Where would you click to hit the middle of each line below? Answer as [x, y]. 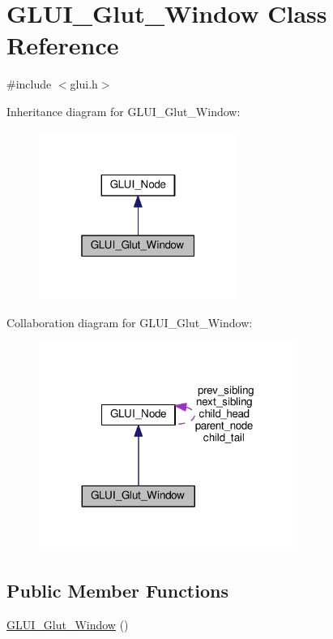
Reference [63, 45]
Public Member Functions [117, 591]
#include [29, 84]
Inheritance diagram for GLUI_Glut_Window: [124, 111]
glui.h [84, 84]
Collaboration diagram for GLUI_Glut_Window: [130, 322]
